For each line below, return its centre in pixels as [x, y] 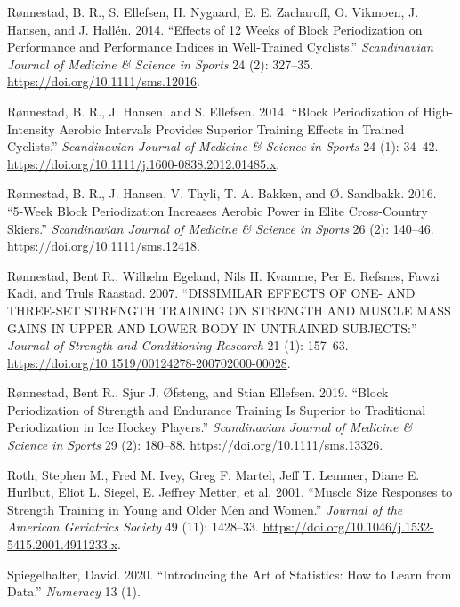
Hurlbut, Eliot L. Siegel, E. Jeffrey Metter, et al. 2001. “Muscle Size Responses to [230, 492]
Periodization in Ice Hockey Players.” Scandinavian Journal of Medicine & [210, 427]
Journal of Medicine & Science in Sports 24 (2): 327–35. [161, 64]
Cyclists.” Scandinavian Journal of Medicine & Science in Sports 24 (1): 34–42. [223, 146]
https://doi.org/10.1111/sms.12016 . [104, 81]
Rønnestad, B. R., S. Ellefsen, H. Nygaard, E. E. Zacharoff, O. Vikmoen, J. [213, 12]
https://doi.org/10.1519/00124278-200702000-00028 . [149, 362]
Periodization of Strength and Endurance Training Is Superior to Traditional [217, 409]
